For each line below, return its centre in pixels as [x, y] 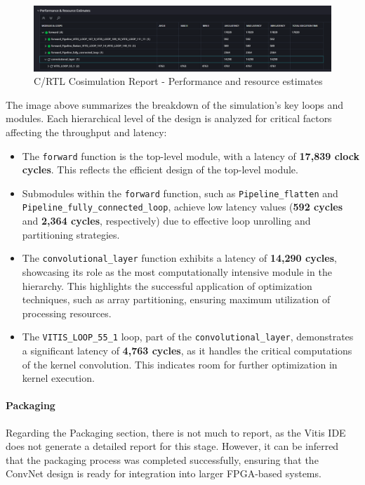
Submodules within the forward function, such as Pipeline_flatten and [180, 193]
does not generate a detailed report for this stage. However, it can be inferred [172, 446]
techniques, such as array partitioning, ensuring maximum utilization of [176, 299]
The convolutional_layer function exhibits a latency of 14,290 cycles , [179, 258]
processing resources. [67, 313]
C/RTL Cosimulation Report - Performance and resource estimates [178, 81]
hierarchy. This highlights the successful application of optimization [167, 285]
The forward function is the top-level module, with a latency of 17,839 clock [191, 155]
